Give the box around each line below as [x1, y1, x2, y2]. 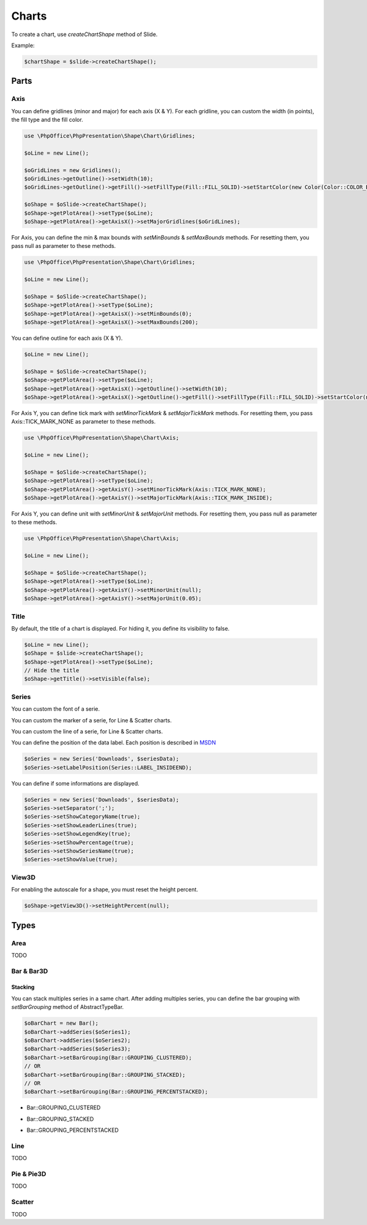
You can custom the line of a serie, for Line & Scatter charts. [11, 727, 163, 735]
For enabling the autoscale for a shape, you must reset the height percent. [11, 886, 198, 893]
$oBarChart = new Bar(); [24, 1020, 99, 1027]
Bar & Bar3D [11, 967, 48, 975]
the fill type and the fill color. [11, 116, 84, 124]
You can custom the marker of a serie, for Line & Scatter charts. [11, 716, 172, 724]
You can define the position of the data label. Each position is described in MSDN [11, 739, 217, 746]
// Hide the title [24, 667, 80, 674]
